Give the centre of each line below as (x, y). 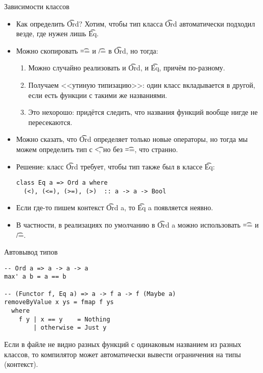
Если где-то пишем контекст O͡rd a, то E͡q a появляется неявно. (115, 207)
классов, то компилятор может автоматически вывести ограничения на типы (123, 354)
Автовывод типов (31, 252)
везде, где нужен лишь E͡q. (57, 33)
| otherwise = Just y (70, 328)
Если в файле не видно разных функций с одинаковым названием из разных (123, 344)
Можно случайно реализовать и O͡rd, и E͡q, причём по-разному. (127, 68)
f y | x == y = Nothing (64, 319)
